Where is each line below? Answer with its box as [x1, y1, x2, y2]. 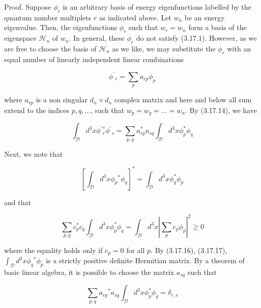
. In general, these [69, 33, 125, 43]
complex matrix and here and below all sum [114, 94, 252, 105]
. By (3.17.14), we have [185, 104, 257, 115]
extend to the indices [4, 104, 70, 115]
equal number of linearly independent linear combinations [4, 53, 184, 64]
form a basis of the [188, 22, 247, 33]
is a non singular [36, 94, 88, 105]
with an [227, 43, 251, 53]
